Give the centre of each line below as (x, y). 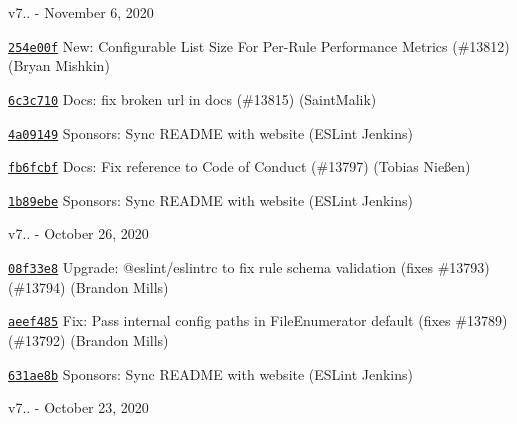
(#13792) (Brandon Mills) (88, 339)
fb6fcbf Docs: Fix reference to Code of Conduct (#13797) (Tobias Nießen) (239, 166)
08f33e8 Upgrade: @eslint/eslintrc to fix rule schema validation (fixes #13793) (249, 267)
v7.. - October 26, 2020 (78, 233)
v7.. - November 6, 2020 (81, 12)
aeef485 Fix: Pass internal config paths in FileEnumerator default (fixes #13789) (258, 320)
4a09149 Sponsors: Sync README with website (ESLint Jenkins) (210, 132)
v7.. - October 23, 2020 (78, 407)
